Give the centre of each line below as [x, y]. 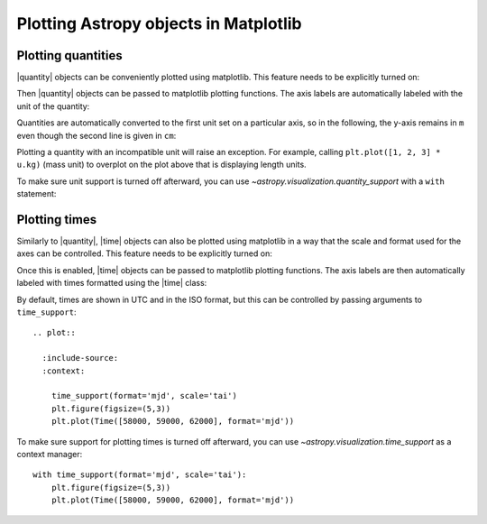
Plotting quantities [69, 55]
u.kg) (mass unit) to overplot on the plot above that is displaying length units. [161, 165]
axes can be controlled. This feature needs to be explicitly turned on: [144, 253]
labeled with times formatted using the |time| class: [112, 283]
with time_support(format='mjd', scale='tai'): [140, 475]
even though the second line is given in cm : [96, 135]
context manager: [50, 454]
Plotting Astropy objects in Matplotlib [159, 23]
